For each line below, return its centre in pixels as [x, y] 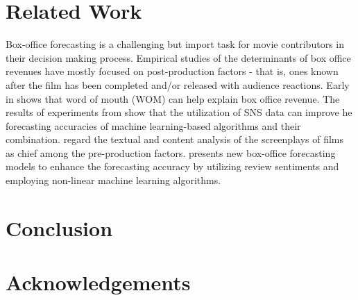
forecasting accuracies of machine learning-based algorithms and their [153, 125]
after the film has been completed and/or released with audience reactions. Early [178, 84]
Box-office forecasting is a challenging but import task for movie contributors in [175, 44]
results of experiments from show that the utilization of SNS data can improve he [179, 112]
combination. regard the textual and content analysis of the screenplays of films [175, 139]
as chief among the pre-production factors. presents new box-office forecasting [171, 152]
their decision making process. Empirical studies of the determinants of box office [178, 57]
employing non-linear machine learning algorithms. [113, 180]
